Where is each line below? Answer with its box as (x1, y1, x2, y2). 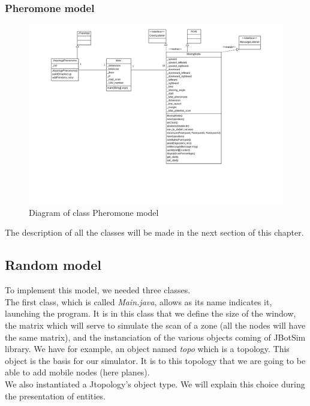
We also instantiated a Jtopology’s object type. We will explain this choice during (5, 377, 305, 390)
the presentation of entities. (5, 389, 106, 402)
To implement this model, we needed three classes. (5, 284, 191, 296)
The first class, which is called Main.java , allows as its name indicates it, (5, 295, 272, 308)
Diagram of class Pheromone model (29, 206, 159, 218)
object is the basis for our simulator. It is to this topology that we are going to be (5, 354, 306, 366)
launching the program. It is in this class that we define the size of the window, (5, 307, 296, 320)
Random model (5, 255, 101, 274)
